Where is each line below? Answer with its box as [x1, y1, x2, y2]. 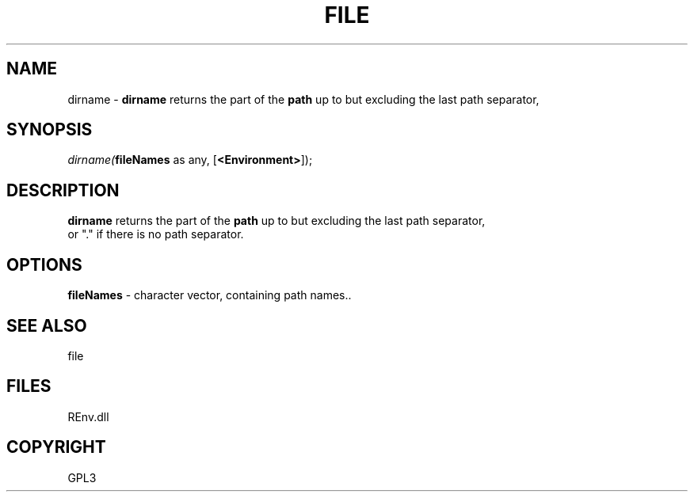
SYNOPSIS [6, 120, 93, 140]
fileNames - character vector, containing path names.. [67, 288, 352, 302]
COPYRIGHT [6, 437, 106, 458]
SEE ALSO [6, 315, 87, 336]
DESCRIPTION [6, 180, 120, 200]
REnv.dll [67, 409, 109, 424]
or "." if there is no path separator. [67, 227, 244, 241]
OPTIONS [6, 254, 82, 275]
